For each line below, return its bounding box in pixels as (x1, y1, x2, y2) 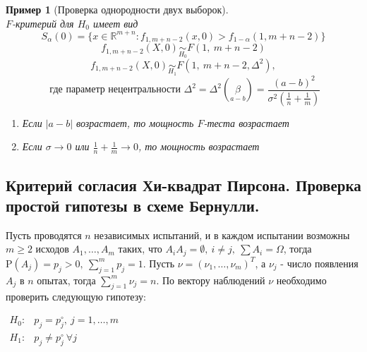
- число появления (280, 255, 359, 270)
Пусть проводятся (6, 227, 82, 242)
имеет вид (92, 16, 138, 30)
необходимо (276, 272, 327, 287)
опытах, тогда (37, 272, 96, 287)
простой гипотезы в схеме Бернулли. (6, 195, 260, 216)
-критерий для (12, 16, 74, 30)
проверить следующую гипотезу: (6, 289, 146, 304)
